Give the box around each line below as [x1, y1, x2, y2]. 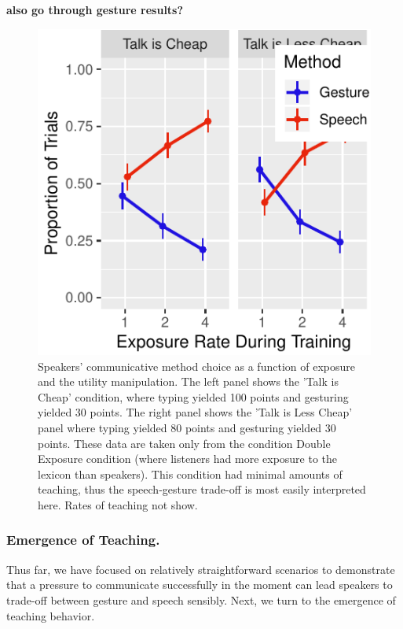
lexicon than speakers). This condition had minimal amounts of [38, 465, 343, 482]
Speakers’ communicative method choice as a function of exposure [38, 357, 355, 374]
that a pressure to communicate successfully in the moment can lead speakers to [6, 576, 393, 593]
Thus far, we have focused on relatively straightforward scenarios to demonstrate [6, 561, 395, 577]
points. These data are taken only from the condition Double [38, 435, 331, 451]
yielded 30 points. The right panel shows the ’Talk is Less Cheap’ [38, 404, 353, 420]
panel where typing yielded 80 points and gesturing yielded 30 [38, 419, 336, 435]
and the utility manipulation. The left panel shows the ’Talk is [38, 373, 339, 390]
